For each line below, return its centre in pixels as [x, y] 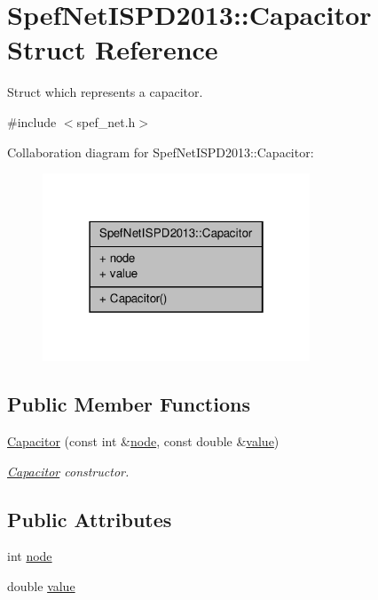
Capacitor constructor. [68, 471]
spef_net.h [106, 121]
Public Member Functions [129, 404]
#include [32, 121]
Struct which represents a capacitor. [105, 92]
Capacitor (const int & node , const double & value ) [143, 441]
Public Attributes [90, 519]
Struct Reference [113, 49]
